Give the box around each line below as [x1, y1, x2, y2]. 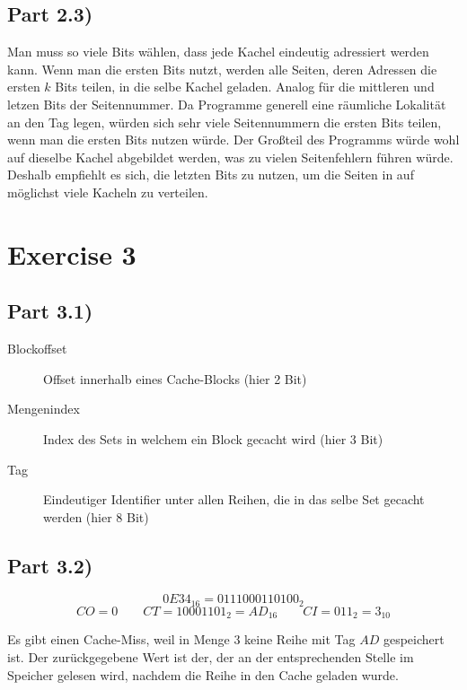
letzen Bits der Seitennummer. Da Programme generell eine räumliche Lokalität [7, 94, 446, 113]
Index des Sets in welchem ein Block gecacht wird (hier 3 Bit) [43, 429, 383, 448]
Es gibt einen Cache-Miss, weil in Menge [7, 630, 230, 649]
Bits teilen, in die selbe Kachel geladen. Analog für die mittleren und [55, 77, 435, 96]
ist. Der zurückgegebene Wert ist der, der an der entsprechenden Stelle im [7, 647, 414, 666]
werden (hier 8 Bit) [43, 507, 149, 526]
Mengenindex [7, 399, 80, 418]
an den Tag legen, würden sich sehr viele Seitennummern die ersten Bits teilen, [7, 112, 442, 131]
